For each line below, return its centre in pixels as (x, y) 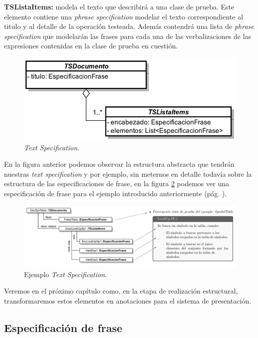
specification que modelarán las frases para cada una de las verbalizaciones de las (128, 36)
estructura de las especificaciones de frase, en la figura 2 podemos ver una (117, 183)
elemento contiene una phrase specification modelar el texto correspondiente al (124, 16)
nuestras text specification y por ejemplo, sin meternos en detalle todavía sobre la (128, 173)
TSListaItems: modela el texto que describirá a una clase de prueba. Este (119, 6)
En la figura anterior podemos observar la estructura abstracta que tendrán (119, 164)
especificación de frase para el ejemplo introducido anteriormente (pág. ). (116, 193)
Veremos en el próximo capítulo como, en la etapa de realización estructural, (121, 291)
